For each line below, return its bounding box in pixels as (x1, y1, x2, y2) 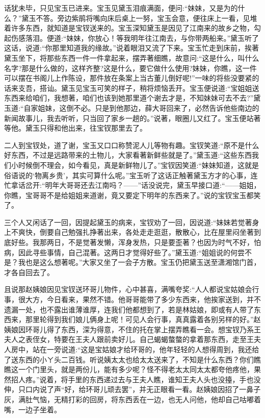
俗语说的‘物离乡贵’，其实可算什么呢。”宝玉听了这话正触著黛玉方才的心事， (4, 169, 251, 180)
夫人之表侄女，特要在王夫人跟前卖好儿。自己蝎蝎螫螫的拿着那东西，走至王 (4, 334, 254, 345)
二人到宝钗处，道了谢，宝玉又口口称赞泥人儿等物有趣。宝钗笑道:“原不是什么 (4, 139, 259, 150)
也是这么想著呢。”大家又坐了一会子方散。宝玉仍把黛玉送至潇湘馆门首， (25, 257, 261, 267)
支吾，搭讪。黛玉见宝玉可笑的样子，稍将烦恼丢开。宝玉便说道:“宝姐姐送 (18, 82, 259, 93)
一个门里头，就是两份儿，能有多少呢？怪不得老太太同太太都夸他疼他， (18, 364, 254, 375)
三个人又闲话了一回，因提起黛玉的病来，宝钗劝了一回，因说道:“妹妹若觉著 (4, 216, 252, 227)
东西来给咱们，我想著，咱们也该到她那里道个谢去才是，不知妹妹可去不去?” (4, 92, 254, 103)
